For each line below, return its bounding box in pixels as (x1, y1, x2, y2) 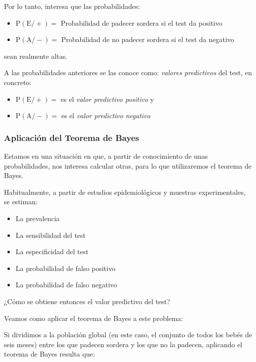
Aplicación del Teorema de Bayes (4, 131, 139, 143)
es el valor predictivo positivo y (60, 93, 154, 104)
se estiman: (4, 196, 38, 207)
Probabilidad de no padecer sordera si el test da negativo (61, 34, 234, 45)
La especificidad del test (15, 246, 89, 257)
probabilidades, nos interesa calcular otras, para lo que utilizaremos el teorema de (4, 160, 252, 171)
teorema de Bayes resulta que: (4, 349, 95, 359)
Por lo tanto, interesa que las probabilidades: (4, 1, 140, 11)
